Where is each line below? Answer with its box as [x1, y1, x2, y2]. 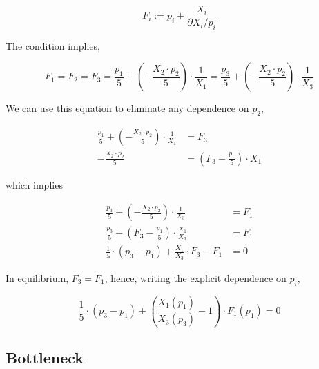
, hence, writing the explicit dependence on [104, 270, 287, 285]
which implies [6, 177, 63, 191]
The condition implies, [6, 38, 100, 53]
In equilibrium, [6, 270, 69, 285]
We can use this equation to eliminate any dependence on [6, 101, 249, 115]
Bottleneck [6, 346, 84, 368]
